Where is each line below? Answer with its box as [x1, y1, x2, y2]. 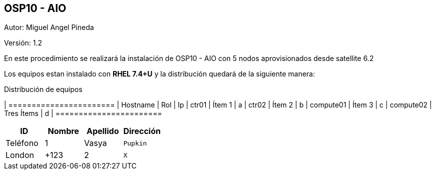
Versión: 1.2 [4, 38, 43, 47]
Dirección [123, 126, 161, 136]
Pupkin [123, 139, 147, 147]
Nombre [48, 126, 79, 136]
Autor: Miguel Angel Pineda [4, 23, 94, 32]
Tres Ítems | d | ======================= [4, 109, 162, 118]
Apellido [86, 126, 119, 136]
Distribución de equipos [4, 85, 83, 94]
